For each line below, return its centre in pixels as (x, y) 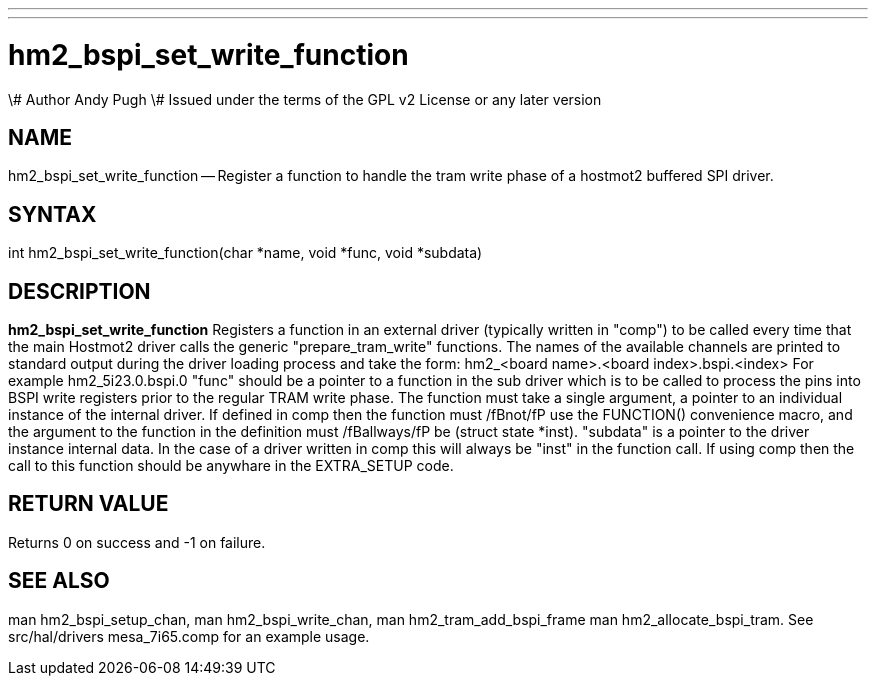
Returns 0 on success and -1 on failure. (137, 542)
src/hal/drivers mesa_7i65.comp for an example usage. (189, 636)
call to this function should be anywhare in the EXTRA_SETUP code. (231, 466)
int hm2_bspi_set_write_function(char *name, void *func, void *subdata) (245, 253)
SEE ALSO (59, 581)
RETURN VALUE (88, 504)
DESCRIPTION (79, 291)
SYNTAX (52, 214)
